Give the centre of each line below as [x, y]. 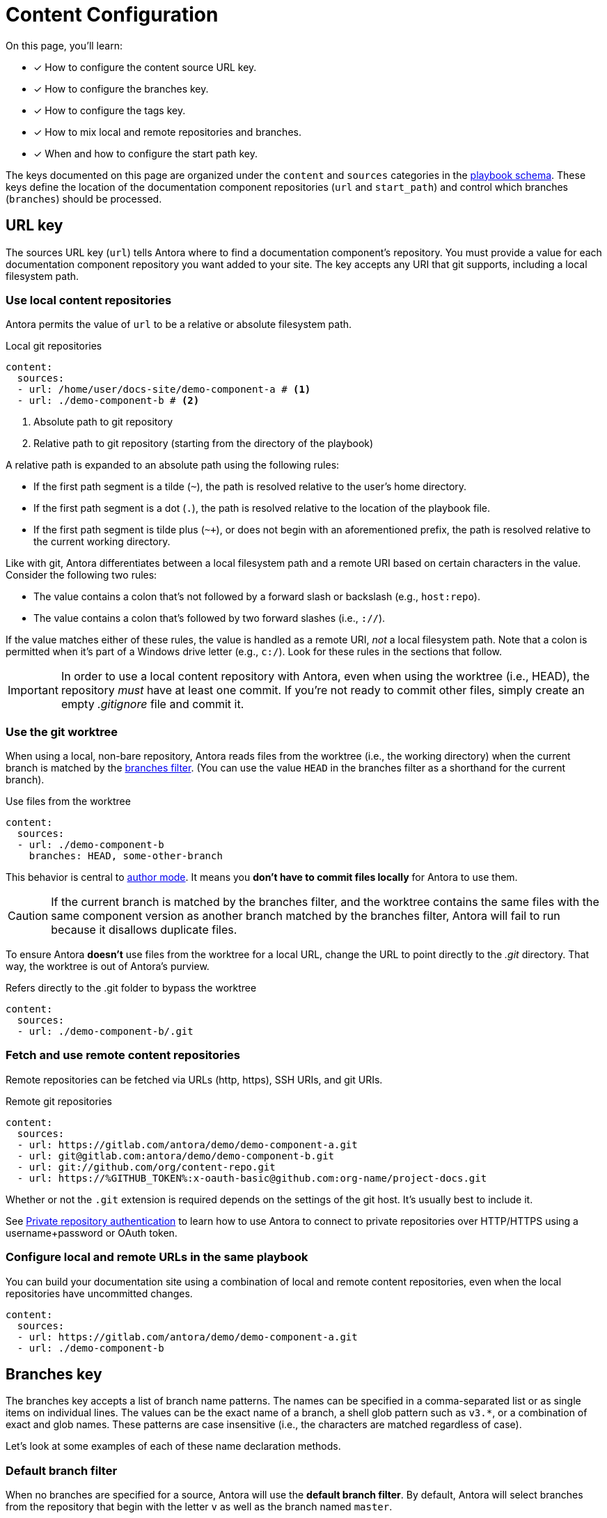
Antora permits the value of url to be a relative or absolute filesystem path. [179, 324]
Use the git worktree [62, 731]
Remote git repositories [59, 1101]
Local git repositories [54, 346]
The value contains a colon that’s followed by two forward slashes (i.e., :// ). [210, 618]
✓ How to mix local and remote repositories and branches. [167, 132]
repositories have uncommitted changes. [99, 1293]
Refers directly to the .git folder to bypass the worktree [131, 988]
